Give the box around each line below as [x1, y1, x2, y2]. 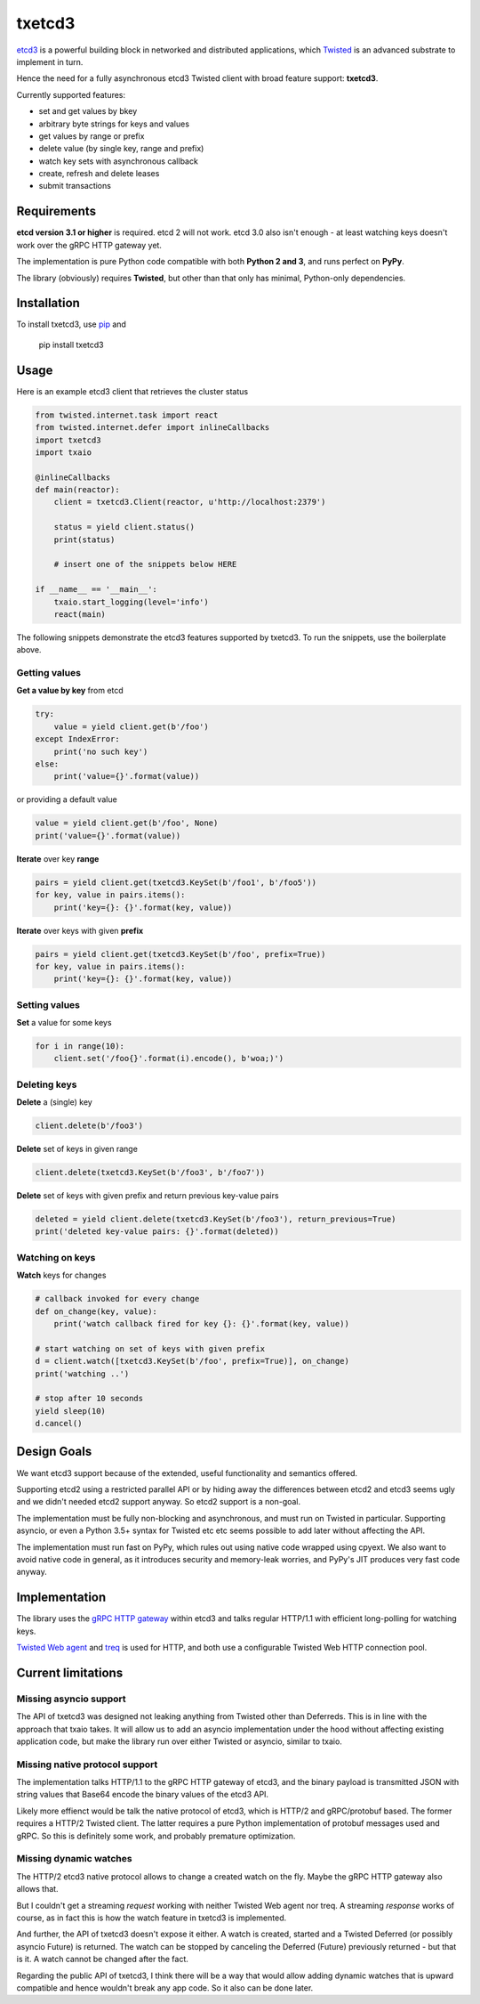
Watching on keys [16, 1251, 96, 1263]
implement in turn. [16, 56, 84, 67]
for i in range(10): [35, 1042, 124, 1051]
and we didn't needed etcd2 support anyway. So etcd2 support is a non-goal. [16, 1497, 301, 1507]
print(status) [53, 534, 116, 545]
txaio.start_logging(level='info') [53, 596, 209, 607]
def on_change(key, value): [35, 1306, 157, 1317]
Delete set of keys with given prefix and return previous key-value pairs [16, 1190, 279, 1201]
